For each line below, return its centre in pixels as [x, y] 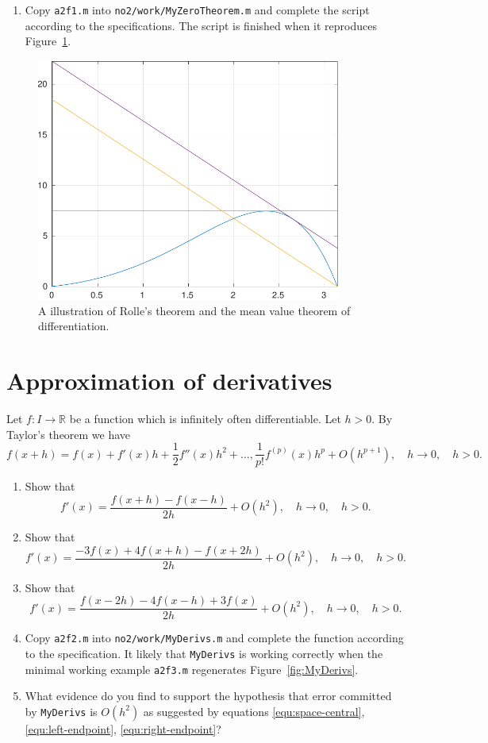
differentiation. [74, 326]
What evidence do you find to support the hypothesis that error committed [208, 696]
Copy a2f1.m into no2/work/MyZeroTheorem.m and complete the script [197, 10]
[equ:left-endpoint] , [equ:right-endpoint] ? [123, 728]
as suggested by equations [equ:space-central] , [254, 711]
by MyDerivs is [61, 711]
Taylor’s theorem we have [69, 434]
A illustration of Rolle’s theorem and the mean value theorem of [194, 310]
